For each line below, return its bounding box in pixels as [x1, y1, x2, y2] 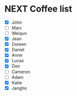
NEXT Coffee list [4, 3, 72, 15]
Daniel [11, 47, 25, 53]
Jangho [11, 85, 27, 91]
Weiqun [11, 31, 27, 36]
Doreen [11, 41, 27, 47]
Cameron [11, 69, 30, 75]
